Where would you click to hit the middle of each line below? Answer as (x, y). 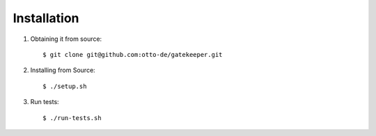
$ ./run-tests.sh (72, 118)
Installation (46, 18)
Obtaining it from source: (66, 39)
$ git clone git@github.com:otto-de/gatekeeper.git (133, 54)
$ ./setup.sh (65, 86)
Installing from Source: (63, 70)
